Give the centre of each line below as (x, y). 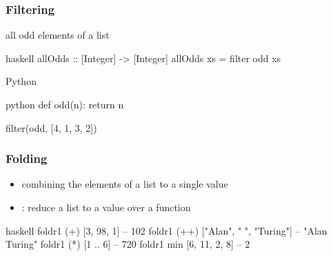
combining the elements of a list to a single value (125, 184)
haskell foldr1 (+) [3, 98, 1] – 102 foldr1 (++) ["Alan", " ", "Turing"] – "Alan (166, 230)
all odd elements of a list (58, 35)
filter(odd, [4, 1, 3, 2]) (51, 127)
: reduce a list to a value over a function (106, 207)
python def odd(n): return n (65, 104)
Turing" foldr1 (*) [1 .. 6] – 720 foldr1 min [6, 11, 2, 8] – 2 (128, 244)
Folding (27, 158)
